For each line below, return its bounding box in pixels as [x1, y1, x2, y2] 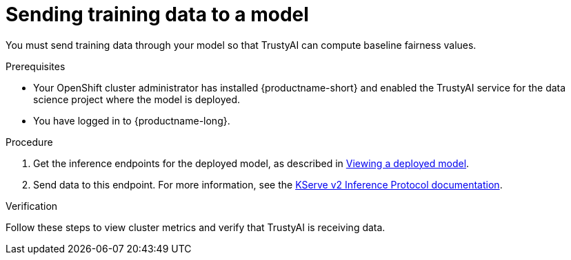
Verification [6, 199, 58, 212]
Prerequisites [6, 60, 66, 72]
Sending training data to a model [6, 3, 309, 26]
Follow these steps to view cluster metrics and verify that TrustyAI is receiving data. [6, 221, 385, 233]
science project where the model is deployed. [33, 93, 240, 105]
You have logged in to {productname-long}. [33, 114, 230, 127]
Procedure [6, 136, 53, 148]
